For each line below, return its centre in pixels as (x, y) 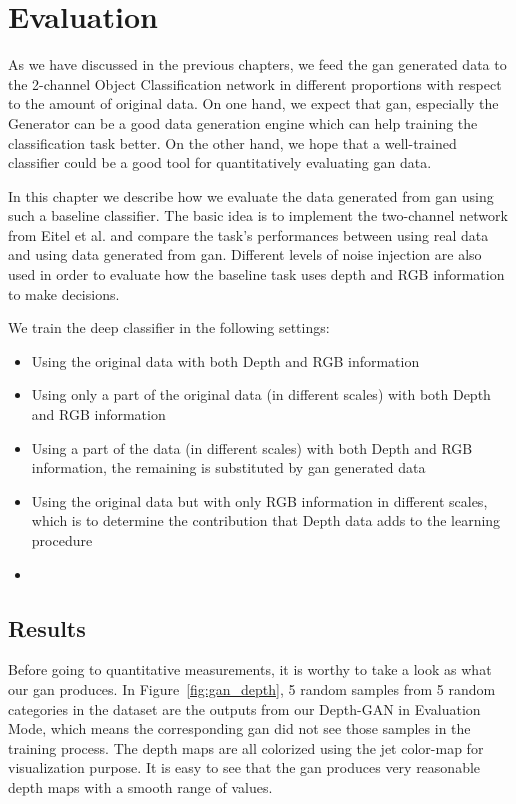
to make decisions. (64, 293)
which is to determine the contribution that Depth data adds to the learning (266, 520)
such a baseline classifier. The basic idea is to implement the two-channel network (258, 215)
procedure (62, 540)
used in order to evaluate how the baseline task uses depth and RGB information (256, 274)
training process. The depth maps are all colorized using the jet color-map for (246, 747)
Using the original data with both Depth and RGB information (225, 360)
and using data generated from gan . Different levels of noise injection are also (245, 254)
